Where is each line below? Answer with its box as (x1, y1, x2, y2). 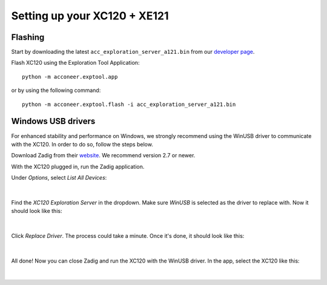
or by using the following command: (11, 87, 101, 94)
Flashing (11, 32, 45, 42)
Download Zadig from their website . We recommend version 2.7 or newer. (11, 152, 196, 159)
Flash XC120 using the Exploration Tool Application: (11, 59, 140, 67)
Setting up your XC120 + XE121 (11, 9, 169, 22)
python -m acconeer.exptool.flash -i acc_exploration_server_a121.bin (22, 100, 236, 108)
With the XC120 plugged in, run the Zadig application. (11, 163, 145, 170)
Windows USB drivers (11, 116, 96, 126)
